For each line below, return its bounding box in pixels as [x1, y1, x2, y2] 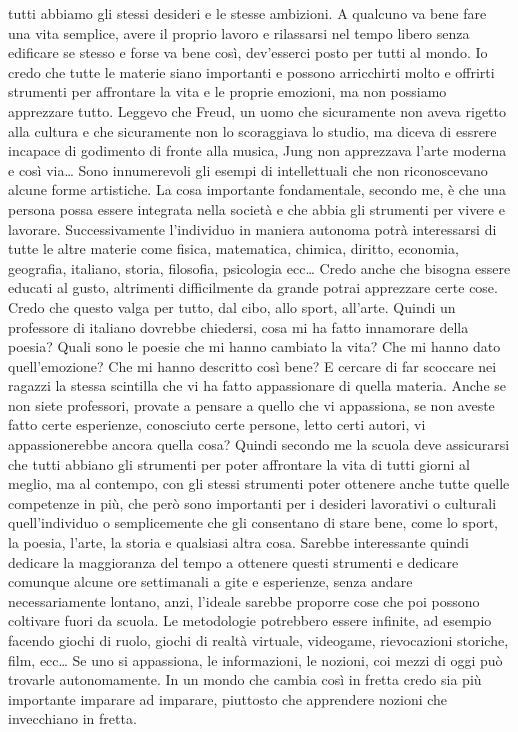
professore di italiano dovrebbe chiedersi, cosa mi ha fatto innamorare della [8, 316, 469, 337]
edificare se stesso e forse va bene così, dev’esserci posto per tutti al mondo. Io [8, 42, 488, 63]
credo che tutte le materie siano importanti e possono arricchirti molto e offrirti [8, 61, 495, 82]
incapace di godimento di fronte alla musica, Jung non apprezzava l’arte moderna [8, 140, 507, 161]
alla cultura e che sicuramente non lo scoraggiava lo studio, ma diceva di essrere [8, 120, 497, 141]
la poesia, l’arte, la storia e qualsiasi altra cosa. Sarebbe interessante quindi [8, 532, 469, 553]
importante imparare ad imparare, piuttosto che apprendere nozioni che [8, 688, 448, 709]
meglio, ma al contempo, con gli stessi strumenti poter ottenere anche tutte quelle [8, 473, 510, 494]
